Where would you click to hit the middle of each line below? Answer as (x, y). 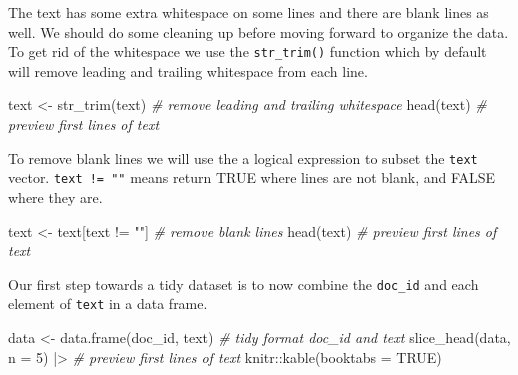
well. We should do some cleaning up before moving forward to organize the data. (258, 31)
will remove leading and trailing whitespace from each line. (188, 70)
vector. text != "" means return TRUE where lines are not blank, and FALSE (252, 177)
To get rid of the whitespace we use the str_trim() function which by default (247, 51)
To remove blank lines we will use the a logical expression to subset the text (243, 157)
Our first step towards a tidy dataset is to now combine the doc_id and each (243, 283)
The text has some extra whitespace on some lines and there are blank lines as (248, 12)
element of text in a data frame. (108, 303)
